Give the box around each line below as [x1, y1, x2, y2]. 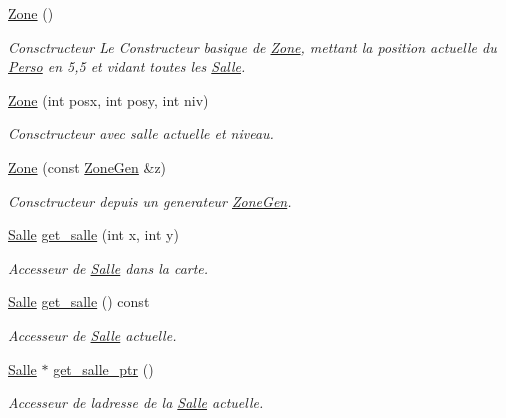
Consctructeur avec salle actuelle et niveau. [8, 123, 274, 144]
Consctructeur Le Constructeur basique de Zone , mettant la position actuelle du [8, 36, 497, 57]
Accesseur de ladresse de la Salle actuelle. [8, 392, 264, 413]
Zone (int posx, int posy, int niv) [8, 89, 209, 110]
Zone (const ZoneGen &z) [8, 156, 167, 177]
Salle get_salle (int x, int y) [8, 224, 179, 245]
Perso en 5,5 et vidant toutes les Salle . [8, 56, 246, 77]
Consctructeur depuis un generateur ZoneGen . [8, 190, 292, 211]
